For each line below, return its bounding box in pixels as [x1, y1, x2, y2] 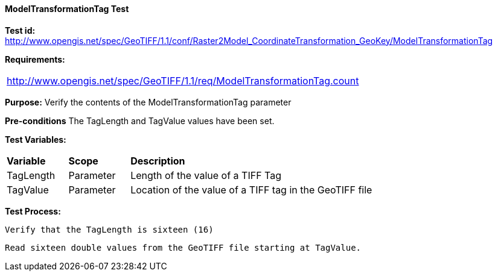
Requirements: [5, 54, 65, 64]
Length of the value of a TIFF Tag [130, 169, 282, 181]
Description [130, 154, 185, 167]
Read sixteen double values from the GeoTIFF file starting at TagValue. [5, 242, 362, 252]
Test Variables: [5, 134, 66, 145]
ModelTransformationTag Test [5, 4, 129, 14]
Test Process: [5, 205, 61, 216]
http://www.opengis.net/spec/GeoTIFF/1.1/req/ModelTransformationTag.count [7, 74, 359, 87]
